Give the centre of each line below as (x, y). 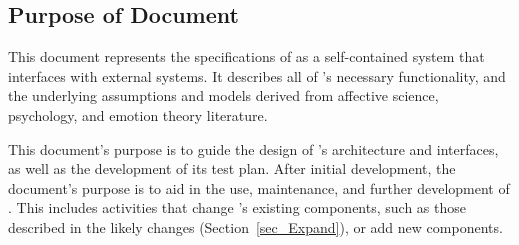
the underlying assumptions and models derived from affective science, (223, 95)
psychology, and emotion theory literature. (138, 114)
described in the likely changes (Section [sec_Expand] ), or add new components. (255, 226)
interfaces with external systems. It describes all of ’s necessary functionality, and (257, 75)
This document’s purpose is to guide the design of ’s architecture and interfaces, (253, 148)
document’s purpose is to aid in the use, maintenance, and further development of (259, 187)
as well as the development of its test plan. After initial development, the (232, 168)
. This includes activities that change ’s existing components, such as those (237, 207)
